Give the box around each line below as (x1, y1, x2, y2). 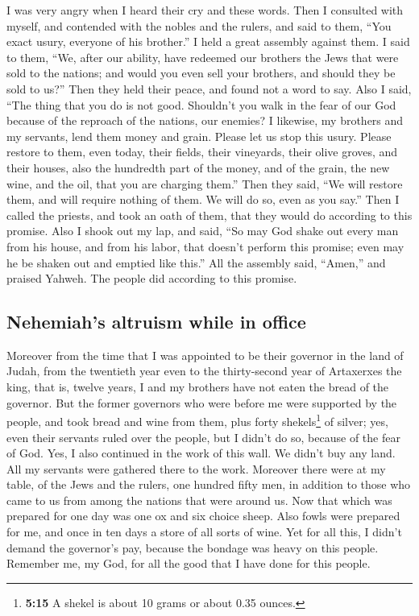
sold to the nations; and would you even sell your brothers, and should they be (6, 64, 396, 81)
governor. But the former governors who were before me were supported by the (6, 394, 397, 411)
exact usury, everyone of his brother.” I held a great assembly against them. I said (6, 33, 410, 50)
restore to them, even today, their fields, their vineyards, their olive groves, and (6, 143, 398, 160)
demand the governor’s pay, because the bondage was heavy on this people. (6, 539, 379, 556)
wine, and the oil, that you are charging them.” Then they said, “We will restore (6, 175, 403, 192)
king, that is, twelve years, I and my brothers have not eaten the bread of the (6, 378, 389, 395)
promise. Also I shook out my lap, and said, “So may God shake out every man (6, 222, 399, 239)
